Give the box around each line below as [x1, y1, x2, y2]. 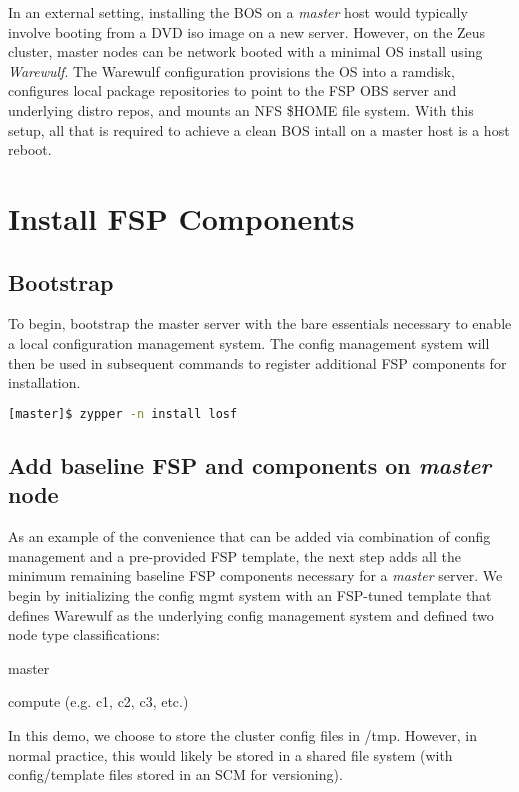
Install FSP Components [8, 197, 355, 238]
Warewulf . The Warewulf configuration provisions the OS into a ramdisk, [8, 60, 455, 81]
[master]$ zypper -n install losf [8, 406, 238, 421]
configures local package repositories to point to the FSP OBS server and [8, 80, 457, 101]
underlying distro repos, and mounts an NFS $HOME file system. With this [8, 99, 474, 120]
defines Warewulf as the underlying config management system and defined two [8, 604, 494, 625]
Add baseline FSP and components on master [8, 449, 492, 480]
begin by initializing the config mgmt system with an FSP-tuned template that [8, 584, 492, 605]
